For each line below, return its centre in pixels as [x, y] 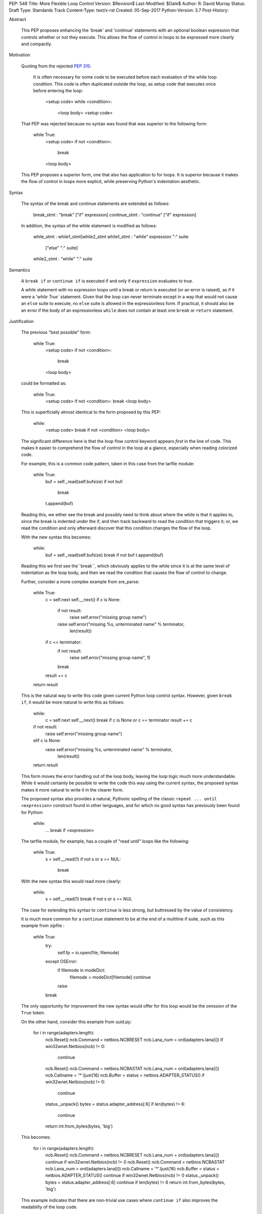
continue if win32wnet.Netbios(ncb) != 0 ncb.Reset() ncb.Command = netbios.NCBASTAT [135, 1162]
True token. [33, 1013]
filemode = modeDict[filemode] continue [110, 977]
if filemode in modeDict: [82, 970]
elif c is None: [47, 741]
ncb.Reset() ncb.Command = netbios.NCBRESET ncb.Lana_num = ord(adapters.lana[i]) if [134, 1040]
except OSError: [61, 961]
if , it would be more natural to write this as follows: [73, 702]
